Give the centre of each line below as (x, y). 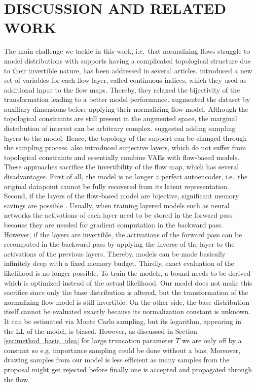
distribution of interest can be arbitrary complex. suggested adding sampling (120, 128)
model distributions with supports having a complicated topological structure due (128, 60)
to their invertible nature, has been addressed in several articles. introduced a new (128, 70)
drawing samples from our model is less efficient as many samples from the (117, 360)
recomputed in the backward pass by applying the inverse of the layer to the (119, 244)
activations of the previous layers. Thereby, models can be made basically (115, 253)
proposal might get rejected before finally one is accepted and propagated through (128, 369)
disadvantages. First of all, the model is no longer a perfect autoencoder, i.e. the (126, 177)
